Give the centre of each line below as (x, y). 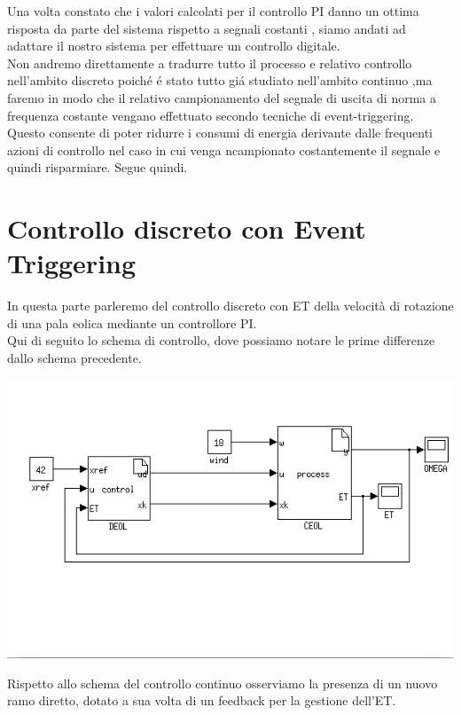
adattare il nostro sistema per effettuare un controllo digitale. (174, 46)
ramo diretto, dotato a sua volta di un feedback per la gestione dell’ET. (202, 700)
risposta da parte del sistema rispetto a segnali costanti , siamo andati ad (207, 28)
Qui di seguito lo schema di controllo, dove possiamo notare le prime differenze (221, 340)
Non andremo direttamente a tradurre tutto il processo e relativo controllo (210, 63)
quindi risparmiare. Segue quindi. (98, 167)
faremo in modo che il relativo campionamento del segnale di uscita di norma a (222, 97)
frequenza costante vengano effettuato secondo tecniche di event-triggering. (211, 115)
